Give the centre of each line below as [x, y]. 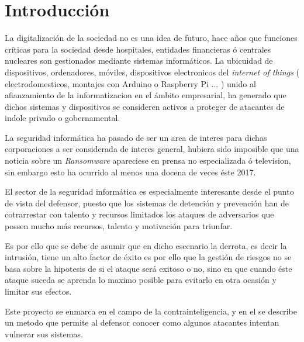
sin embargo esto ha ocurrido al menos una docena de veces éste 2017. [130, 172]
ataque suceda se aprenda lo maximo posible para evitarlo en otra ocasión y [141, 280]
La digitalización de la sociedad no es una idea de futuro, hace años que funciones [151, 38]
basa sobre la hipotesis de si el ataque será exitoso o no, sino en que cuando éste [148, 268]
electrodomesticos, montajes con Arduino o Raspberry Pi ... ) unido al [130, 83]
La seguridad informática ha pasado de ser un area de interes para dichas [136, 137]
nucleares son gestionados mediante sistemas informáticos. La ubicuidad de [139, 61]
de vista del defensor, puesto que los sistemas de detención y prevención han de [147, 203]
